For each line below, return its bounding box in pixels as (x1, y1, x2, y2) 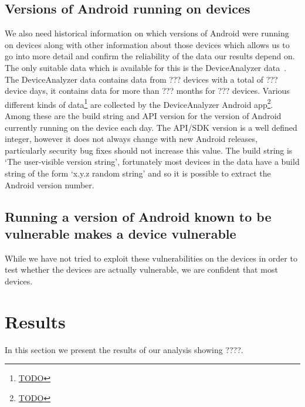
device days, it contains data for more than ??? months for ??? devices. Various (5, 84, 290, 97)
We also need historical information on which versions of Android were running (5, 27, 289, 39)
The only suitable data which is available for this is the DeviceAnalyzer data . (5, 61, 287, 73)
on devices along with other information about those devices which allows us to (5, 38, 290, 50)
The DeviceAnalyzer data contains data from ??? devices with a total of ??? (5, 73, 278, 85)
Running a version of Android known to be (5, 207, 272, 225)
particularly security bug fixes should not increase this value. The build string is (5, 144, 293, 156)
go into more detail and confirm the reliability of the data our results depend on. (5, 50, 295, 62)
